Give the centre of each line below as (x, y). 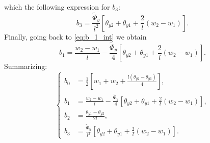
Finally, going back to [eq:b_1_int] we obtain (75, 36)
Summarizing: (26, 66)
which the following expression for (57, 7)
